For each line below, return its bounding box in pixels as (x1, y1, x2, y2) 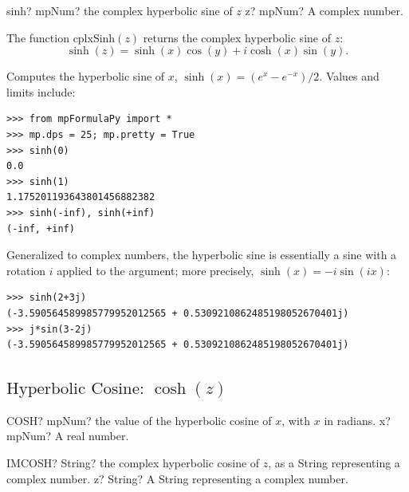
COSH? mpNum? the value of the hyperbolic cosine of (6, 411, 272, 428)
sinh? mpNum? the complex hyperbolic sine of (6, 2, 233, 18)
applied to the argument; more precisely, (57, 262, 254, 278)
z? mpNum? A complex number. (245, 2, 403, 18)
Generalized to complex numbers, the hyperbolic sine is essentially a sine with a (6, 246, 397, 263)
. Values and (319, 68, 380, 85)
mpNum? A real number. (6, 427, 129, 444)
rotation (6, 262, 46, 278)
